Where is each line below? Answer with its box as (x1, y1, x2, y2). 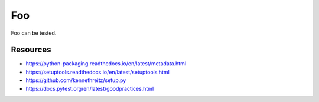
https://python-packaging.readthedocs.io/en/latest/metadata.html (25, 60, 186, 67)
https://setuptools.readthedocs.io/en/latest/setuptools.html (25, 68, 170, 75)
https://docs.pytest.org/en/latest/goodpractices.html (25, 85, 154, 92)
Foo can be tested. (11, 29, 57, 37)
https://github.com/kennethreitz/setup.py (25, 77, 126, 84)
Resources (11, 45, 51, 55)
